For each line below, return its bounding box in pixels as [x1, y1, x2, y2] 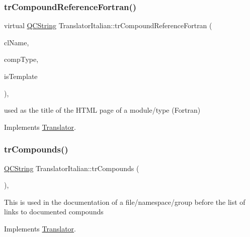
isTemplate [4, 71, 38, 81]
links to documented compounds [4, 206, 104, 217]
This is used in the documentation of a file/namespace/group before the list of [4, 196, 245, 207]
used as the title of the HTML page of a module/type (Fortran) [4, 105, 201, 115]
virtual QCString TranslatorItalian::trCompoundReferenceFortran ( [4, 20, 212, 31]
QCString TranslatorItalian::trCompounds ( [4, 163, 139, 173]
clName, [4, 37, 29, 47]
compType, [4, 54, 39, 64]
